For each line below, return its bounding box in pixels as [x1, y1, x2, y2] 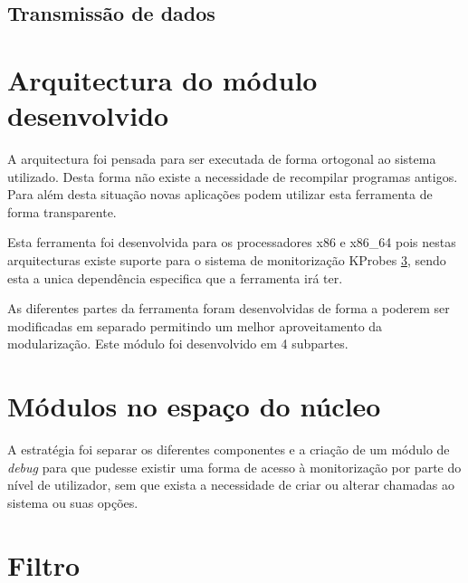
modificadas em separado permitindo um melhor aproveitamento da [7, 316, 383, 335]
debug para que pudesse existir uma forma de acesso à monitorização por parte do [7, 457, 462, 476]
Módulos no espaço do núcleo [7, 387, 381, 425]
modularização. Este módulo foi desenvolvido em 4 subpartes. [7, 334, 349, 353]
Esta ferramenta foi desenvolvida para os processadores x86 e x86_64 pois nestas [7, 233, 456, 252]
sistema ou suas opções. [7, 492, 138, 511]
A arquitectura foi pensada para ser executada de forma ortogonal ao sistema [7, 149, 436, 168]
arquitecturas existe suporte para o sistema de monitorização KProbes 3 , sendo [7, 251, 446, 270]
